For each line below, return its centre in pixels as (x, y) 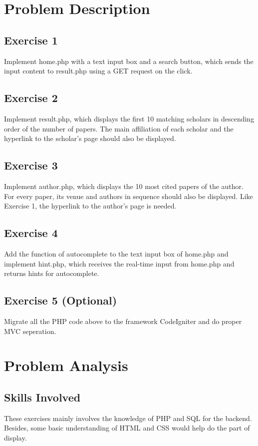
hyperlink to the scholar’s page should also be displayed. (90, 138)
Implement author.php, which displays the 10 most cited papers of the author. (124, 186)
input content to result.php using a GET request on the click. (98, 71)
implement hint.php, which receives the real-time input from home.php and (119, 263)
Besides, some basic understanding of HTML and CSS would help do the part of (127, 428)
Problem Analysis (66, 365)
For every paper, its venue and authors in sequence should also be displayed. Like (129, 196)
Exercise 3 (31, 165)
